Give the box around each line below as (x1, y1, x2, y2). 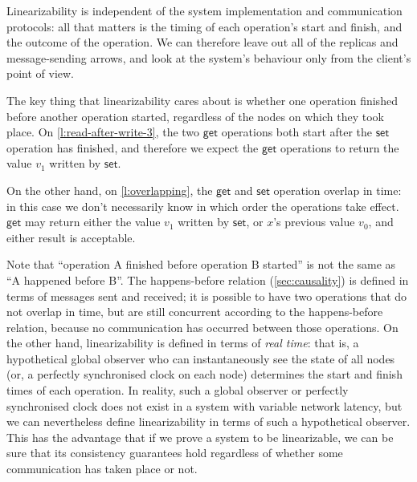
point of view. (6, 65, 75, 82)
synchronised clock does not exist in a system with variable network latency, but (6, 397, 403, 414)
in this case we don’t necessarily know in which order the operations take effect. (6, 197, 399, 214)
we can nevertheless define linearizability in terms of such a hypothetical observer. (6, 413, 411, 430)
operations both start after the (221, 124, 373, 140)
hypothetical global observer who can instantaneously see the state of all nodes (6, 350, 395, 367)
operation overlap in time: (273, 181, 402, 198)
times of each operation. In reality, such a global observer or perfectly (6, 382, 349, 399)
